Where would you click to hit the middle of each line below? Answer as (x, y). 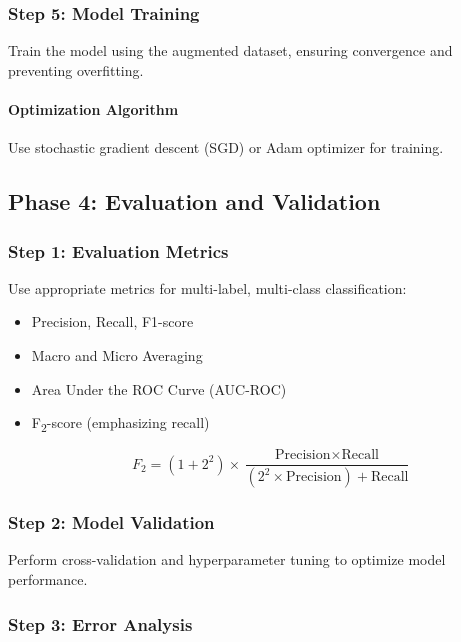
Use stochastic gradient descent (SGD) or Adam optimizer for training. (226, 147)
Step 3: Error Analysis (100, 623)
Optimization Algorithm (93, 109)
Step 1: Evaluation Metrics (118, 250)
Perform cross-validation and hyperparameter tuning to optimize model (227, 559)
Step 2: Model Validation (111, 522)
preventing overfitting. (76, 69)
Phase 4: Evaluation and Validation (194, 201)
